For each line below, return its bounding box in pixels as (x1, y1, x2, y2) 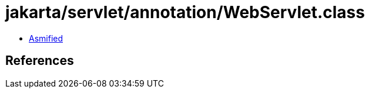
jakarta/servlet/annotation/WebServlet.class (5, 2, 365, 22)
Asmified (29, 33, 63, 43)
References (5, 53, 74, 68)
